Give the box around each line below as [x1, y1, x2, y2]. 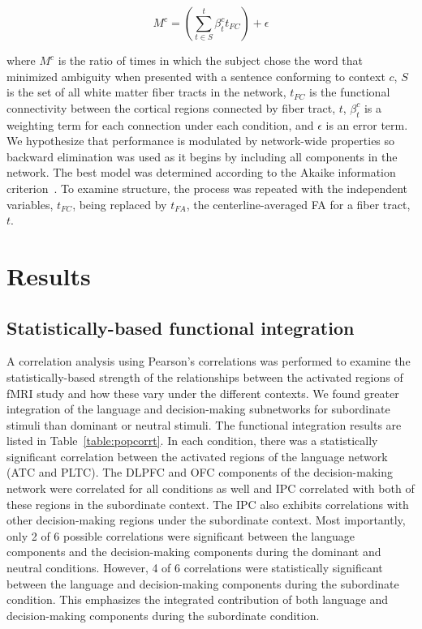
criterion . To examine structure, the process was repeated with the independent [6, 179, 408, 196]
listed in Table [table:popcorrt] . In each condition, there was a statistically [6, 432, 378, 449]
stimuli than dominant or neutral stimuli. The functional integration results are [6, 416, 402, 433]
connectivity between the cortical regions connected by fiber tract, [6, 99, 336, 116]
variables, [6, 195, 54, 212]
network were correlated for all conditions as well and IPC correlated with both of [6, 480, 415, 497]
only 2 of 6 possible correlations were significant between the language [6, 527, 355, 544]
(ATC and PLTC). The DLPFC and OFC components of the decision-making [6, 464, 393, 481]
